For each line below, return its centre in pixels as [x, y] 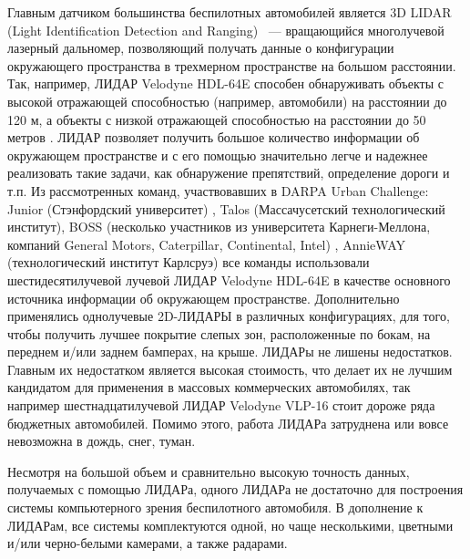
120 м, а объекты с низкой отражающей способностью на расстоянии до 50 [217, 119]
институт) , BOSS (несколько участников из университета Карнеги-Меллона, [219, 227]
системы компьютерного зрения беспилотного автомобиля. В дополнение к [215, 507]
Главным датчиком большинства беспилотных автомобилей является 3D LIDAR [230, 12]
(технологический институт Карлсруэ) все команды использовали [189, 262]
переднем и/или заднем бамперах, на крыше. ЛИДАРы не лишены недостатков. [230, 352]
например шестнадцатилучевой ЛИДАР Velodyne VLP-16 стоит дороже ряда [221, 405]
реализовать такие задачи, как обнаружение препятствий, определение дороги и [229, 173]
